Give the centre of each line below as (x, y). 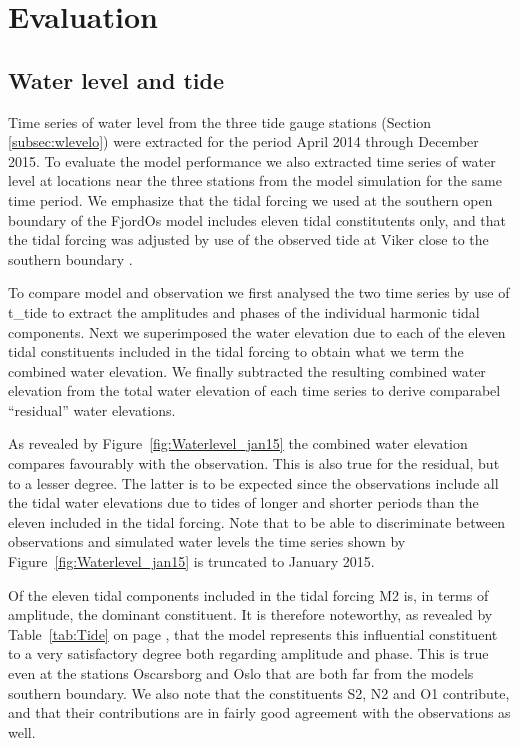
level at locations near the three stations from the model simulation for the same (255, 180)
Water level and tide (116, 79)
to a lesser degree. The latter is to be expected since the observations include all (253, 482)
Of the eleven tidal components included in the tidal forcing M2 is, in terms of (248, 594)
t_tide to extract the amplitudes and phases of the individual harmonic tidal (244, 311)
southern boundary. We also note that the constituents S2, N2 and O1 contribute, (259, 692)
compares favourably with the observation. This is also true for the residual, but (254, 463)
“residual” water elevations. (92, 409)
